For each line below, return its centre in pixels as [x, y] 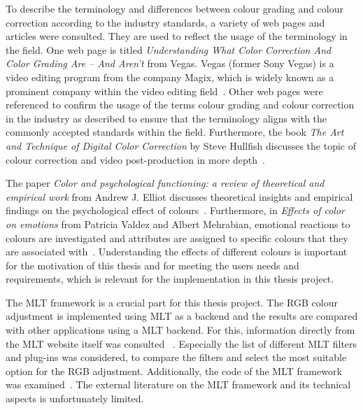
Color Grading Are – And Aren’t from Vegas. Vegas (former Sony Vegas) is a [170, 63]
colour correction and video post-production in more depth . [135, 159]
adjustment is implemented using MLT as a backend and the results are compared [182, 316]
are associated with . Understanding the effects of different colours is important [177, 252]
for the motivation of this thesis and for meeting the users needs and [152, 265]
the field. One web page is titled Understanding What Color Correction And [169, 49]
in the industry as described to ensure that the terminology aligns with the [166, 118]
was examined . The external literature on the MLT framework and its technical [178, 384]
